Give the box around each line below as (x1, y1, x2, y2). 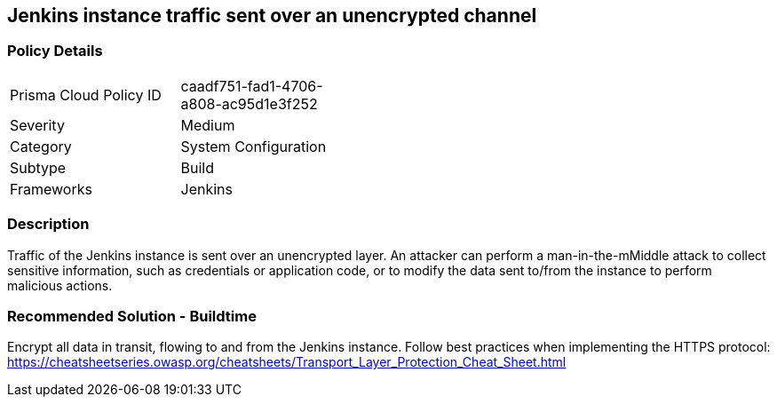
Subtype (10, 158, 67, 177)
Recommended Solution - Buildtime (7, 306, 257, 325)
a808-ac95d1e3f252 (180, 94, 318, 113)
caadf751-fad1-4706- (180, 76, 323, 95)
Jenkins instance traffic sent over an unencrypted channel (7, 4, 537, 27)
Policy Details (7, 42, 103, 60)
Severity (10, 115, 65, 134)
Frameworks (10, 179, 92, 198)
